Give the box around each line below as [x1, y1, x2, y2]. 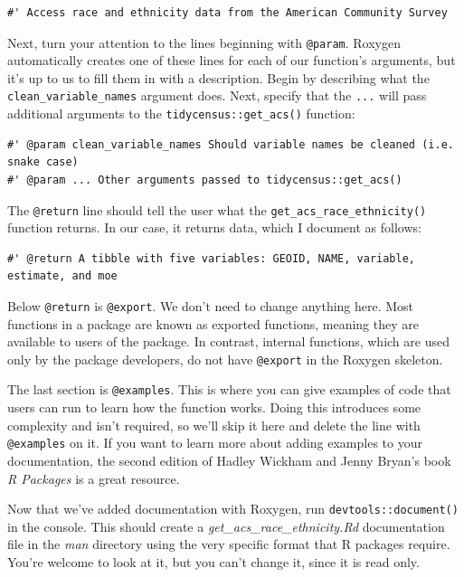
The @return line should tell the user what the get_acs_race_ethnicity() [7, 200, 427, 219]
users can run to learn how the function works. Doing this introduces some [7, 398, 421, 417]
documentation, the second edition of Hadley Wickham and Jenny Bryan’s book [7, 450, 451, 469]
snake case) [7, 156, 79, 169]
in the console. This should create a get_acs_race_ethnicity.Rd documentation [7, 516, 445, 535]
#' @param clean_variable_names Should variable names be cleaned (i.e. [7, 137, 454, 151]
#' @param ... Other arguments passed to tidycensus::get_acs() [7, 173, 402, 186]
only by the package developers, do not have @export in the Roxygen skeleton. [7, 349, 443, 368]
